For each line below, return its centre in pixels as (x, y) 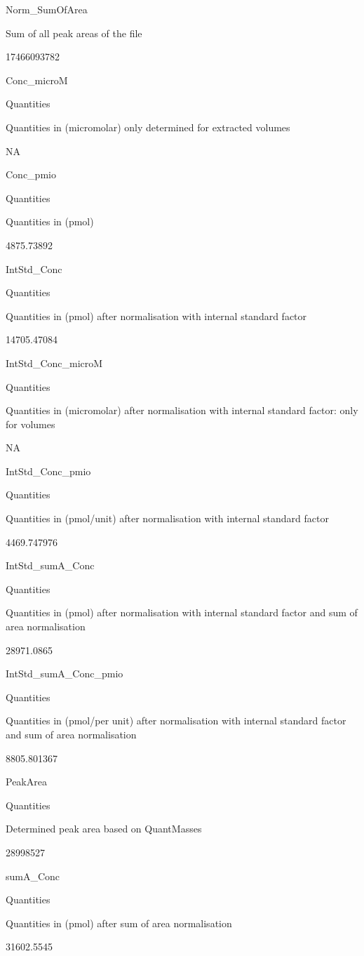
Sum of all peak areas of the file (74, 33)
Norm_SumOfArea (47, 9)
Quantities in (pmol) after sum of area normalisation (119, 923)
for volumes (31, 424)
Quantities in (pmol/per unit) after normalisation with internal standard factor (176, 721)
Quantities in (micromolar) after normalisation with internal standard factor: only (182, 410)
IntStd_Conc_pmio (48, 471)
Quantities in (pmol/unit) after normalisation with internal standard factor (167, 518)
